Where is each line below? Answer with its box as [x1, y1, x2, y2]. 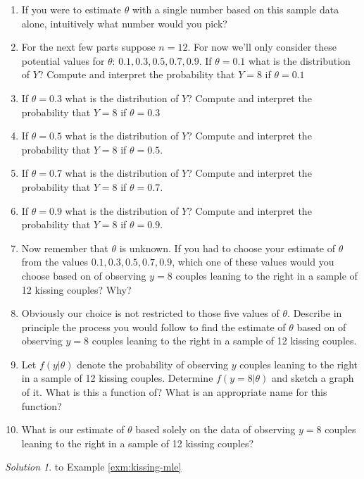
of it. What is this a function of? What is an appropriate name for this [21, 385, 327, 399]
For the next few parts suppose [21, 39, 156, 54]
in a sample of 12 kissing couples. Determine [21, 371, 213, 385]
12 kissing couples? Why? [21, 282, 132, 297]
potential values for [21, 53, 105, 68]
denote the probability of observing [77, 356, 229, 371]
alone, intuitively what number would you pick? [21, 15, 227, 30]
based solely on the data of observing [135, 422, 296, 437]
